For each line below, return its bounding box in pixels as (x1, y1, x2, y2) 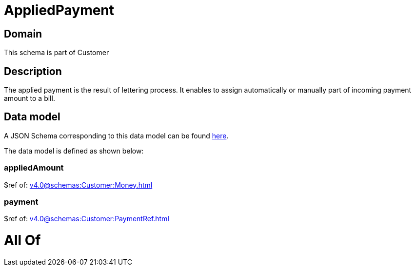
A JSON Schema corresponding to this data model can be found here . (4, 131, 229, 140)
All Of (4, 232, 41, 249)
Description (4, 65, 62, 77)
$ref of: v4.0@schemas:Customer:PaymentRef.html (4, 214, 169, 223)
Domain (4, 27, 42, 40)
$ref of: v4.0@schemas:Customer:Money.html (4, 180, 153, 189)
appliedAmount (4, 163, 64, 173)
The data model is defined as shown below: (4, 146, 144, 155)
